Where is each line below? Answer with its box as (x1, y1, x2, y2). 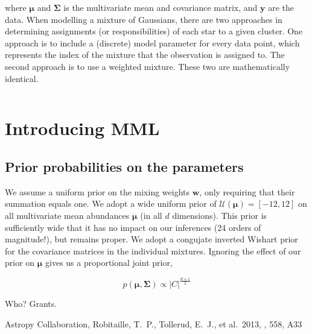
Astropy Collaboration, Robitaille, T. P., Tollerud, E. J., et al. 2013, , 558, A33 (5, 318, 302, 330)
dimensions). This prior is (172, 209, 267, 221)
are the (268, 1, 294, 13)
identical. (5, 72, 39, 84)
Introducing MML (5, 116, 160, 140)
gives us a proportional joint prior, (45, 256, 173, 269)
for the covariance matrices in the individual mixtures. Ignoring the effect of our (5, 244, 301, 257)
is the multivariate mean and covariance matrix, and (63, 1, 258, 13)
